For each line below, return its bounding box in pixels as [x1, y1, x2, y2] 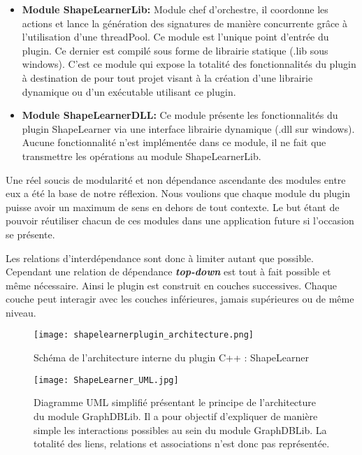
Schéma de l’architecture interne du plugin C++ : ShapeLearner [34, 350, 309, 365]
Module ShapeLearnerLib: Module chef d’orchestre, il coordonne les [22, 2, 328, 16]
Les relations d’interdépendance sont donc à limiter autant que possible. [6, 250, 314, 265]
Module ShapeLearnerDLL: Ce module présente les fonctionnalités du [22, 108, 338, 122]
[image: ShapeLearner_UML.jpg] [34, 375, 179, 385]
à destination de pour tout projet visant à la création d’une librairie [22, 70, 313, 85]
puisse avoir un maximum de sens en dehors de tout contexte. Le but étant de [6, 199, 340, 214]
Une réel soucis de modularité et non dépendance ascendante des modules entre [6, 172, 346, 187]
